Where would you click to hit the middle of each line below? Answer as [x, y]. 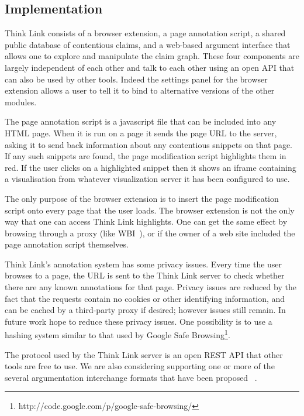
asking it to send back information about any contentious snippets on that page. [149, 144]
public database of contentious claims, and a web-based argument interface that [148, 44]
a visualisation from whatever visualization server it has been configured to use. [147, 179]
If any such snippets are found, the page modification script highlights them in [146, 156]
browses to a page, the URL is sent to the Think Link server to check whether [145, 275]
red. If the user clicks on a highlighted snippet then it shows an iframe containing [151, 167]
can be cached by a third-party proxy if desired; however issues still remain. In [145, 310]
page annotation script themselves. [67, 244]
